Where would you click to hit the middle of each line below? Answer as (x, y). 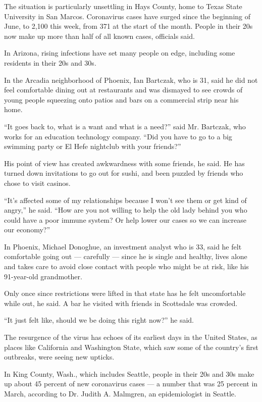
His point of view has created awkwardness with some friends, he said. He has (124, 163)
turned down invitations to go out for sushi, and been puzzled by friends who (124, 173)
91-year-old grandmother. (43, 276)
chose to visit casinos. (37, 183)
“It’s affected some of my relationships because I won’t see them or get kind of (125, 200)
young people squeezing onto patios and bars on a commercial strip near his (121, 99)
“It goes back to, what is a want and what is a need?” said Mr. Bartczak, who (125, 126)
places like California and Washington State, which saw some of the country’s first (131, 347)
